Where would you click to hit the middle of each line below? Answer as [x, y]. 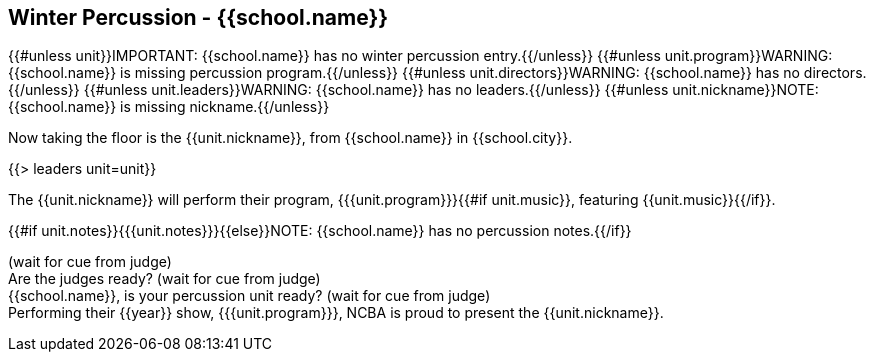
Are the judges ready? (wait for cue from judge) [164, 279]
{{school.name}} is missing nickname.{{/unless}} [169, 107]
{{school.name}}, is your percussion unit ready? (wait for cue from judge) [249, 296]
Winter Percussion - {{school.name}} [198, 17]
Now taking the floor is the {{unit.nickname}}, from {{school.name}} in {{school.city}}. [290, 138]
